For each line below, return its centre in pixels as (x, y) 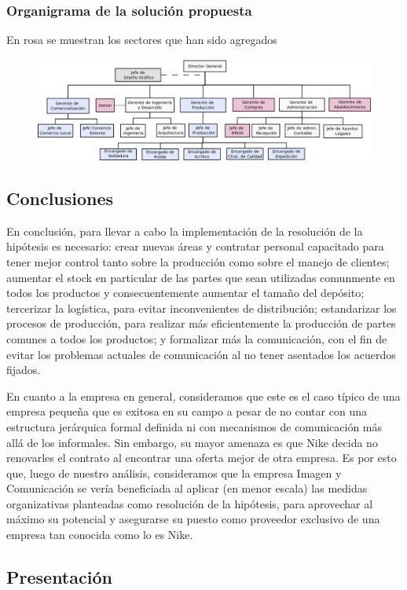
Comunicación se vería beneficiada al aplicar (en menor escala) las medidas (187, 488)
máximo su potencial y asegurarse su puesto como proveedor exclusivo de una (193, 519)
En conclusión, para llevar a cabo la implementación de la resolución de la (185, 231)
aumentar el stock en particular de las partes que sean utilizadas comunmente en (201, 277)
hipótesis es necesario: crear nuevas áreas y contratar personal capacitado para (195, 246)
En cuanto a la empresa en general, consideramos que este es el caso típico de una (203, 396)
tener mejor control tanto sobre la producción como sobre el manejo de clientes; (198, 261)
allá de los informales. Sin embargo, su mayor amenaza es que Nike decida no (192, 442)
